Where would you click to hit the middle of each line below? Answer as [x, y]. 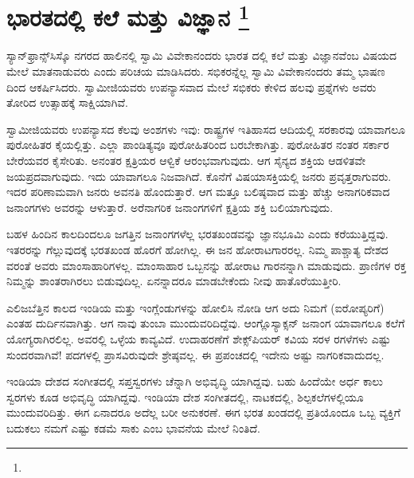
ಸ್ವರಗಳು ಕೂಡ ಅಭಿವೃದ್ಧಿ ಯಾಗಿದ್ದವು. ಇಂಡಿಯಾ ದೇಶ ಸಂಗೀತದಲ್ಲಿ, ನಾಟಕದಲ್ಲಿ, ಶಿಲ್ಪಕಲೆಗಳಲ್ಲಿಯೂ [185, 396]
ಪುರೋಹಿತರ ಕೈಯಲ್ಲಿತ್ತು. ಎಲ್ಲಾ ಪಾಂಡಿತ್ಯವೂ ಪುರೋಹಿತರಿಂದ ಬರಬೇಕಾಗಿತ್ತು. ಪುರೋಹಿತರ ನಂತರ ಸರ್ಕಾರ [198, 145]
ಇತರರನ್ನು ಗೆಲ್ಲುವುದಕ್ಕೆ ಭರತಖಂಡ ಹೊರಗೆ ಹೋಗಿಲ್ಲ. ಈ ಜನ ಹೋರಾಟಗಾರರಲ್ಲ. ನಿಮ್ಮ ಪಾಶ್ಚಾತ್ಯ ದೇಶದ [197, 249]
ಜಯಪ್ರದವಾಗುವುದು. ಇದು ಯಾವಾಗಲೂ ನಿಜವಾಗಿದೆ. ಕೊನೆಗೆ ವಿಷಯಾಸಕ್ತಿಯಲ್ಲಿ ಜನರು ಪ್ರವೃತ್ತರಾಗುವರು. [199, 176]
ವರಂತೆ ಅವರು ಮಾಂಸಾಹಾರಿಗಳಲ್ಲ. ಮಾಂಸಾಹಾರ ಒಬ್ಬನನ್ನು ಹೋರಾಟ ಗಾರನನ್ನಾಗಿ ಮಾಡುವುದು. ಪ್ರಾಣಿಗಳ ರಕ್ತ [207, 265]
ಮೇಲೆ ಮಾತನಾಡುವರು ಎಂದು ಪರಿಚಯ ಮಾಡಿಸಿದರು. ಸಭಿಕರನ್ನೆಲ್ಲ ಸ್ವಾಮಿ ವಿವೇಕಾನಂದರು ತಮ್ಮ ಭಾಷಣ [196, 71]
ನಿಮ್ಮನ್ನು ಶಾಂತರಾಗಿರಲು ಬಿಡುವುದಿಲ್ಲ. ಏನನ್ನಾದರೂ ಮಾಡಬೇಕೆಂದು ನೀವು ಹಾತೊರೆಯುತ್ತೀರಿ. [174, 281]
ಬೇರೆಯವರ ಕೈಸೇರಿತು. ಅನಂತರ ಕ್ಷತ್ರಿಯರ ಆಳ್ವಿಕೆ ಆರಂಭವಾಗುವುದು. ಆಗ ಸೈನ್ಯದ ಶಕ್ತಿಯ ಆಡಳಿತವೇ [186, 161]
